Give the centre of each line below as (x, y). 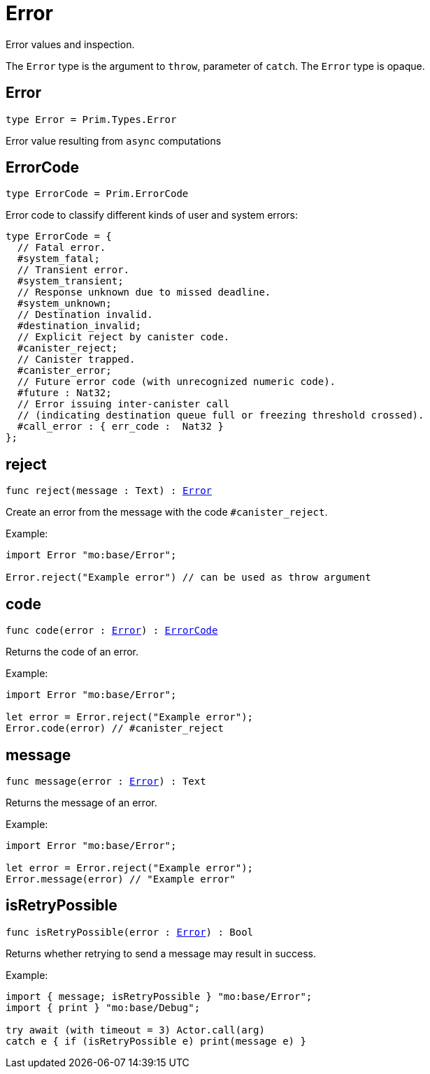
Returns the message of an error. (81, 802)
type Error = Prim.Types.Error (91, 119)
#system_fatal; (58, 259)
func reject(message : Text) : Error (109, 491)
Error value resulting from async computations (114, 140)
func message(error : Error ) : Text (106, 781)
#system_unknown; (64, 304)
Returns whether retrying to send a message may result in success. (161, 953)
